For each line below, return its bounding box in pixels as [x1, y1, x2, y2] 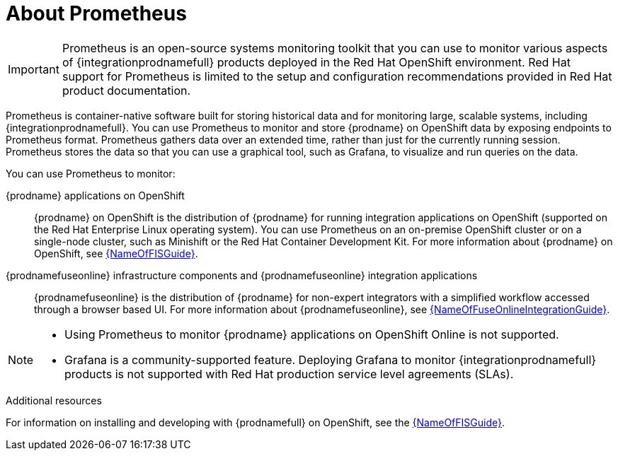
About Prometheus [6, 1, 187, 25]
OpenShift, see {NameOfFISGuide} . [34, 247, 198, 259]
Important [8, 62, 59, 76]
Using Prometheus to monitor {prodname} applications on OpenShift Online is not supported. [64, 327, 559, 341]
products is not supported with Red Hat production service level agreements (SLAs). [64, 366, 514, 381]
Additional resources [6, 394, 102, 407]
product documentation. [62, 83, 191, 98]
